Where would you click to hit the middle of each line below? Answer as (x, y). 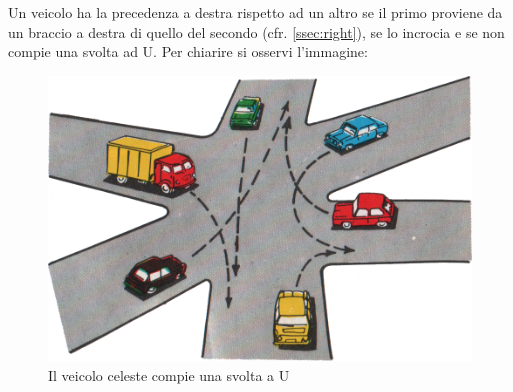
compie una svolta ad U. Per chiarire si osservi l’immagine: (188, 51)
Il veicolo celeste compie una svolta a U (169, 374)
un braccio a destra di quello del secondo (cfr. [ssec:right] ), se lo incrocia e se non (256, 31)
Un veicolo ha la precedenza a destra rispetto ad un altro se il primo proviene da (255, 12)
